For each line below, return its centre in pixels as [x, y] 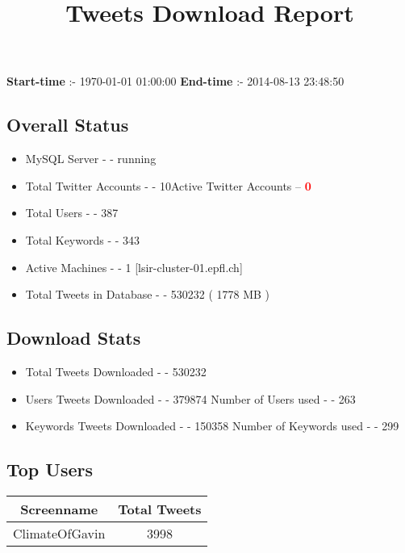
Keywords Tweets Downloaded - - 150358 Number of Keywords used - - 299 [212, 426]
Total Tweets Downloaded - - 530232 [116, 371]
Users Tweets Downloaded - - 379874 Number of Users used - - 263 [190, 398]
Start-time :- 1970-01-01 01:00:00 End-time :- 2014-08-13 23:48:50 [175, 81]
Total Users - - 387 [72, 213]
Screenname [59, 509]
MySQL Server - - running [91, 159]
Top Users [50, 469]
